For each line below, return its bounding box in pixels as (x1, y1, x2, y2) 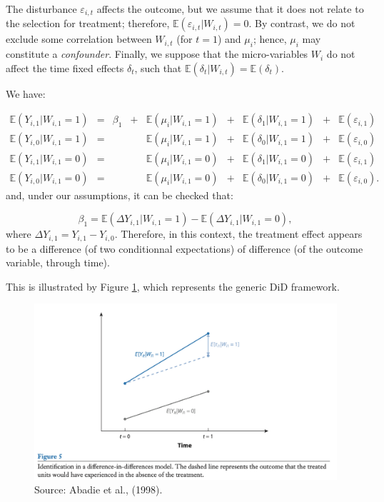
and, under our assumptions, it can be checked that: (6, 187, 233, 202)
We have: (6, 86, 46, 101)
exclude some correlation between (6, 31, 152, 46)
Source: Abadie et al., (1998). (34, 482, 163, 497)
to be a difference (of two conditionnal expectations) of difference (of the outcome (6, 241, 363, 256)
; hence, (253, 31, 287, 46)
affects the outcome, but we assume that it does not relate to (96, 1, 364, 16)
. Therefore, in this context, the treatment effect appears (114, 226, 363, 241)
